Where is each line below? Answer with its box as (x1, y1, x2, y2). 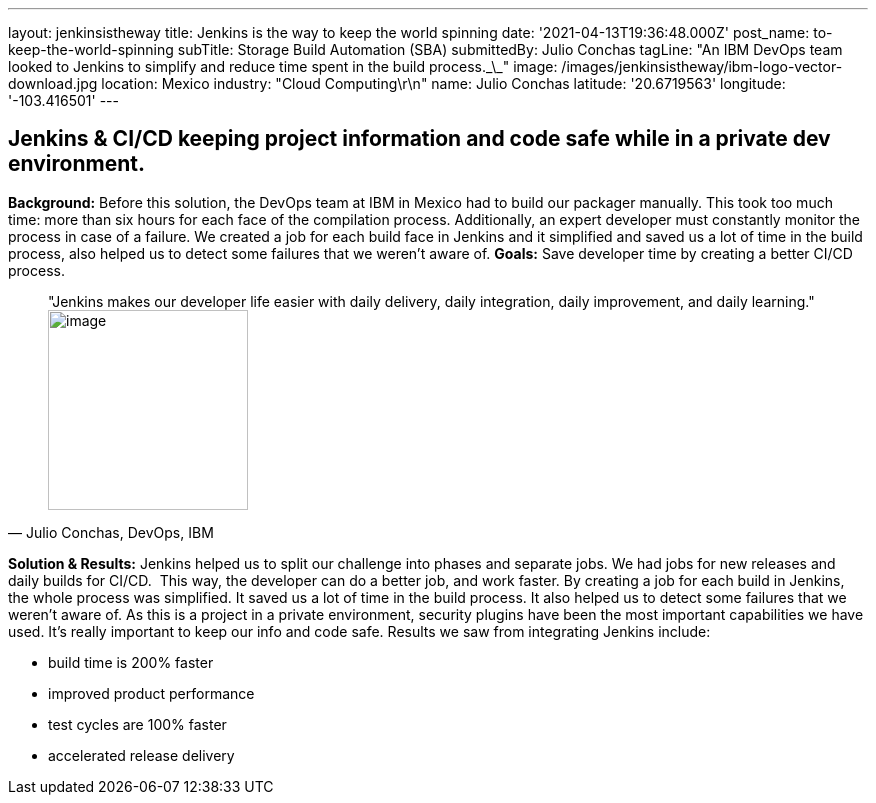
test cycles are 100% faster (48, 715, 227, 733)
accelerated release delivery (48, 746, 235, 764)
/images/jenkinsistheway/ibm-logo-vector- (561, 58, 843, 75)
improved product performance (48, 684, 255, 702)
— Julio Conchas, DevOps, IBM (8, 523, 214, 541)
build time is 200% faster (48, 653, 214, 671)
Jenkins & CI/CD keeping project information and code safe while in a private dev (8, 126, 831, 152)
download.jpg (8, 75, 98, 92)
